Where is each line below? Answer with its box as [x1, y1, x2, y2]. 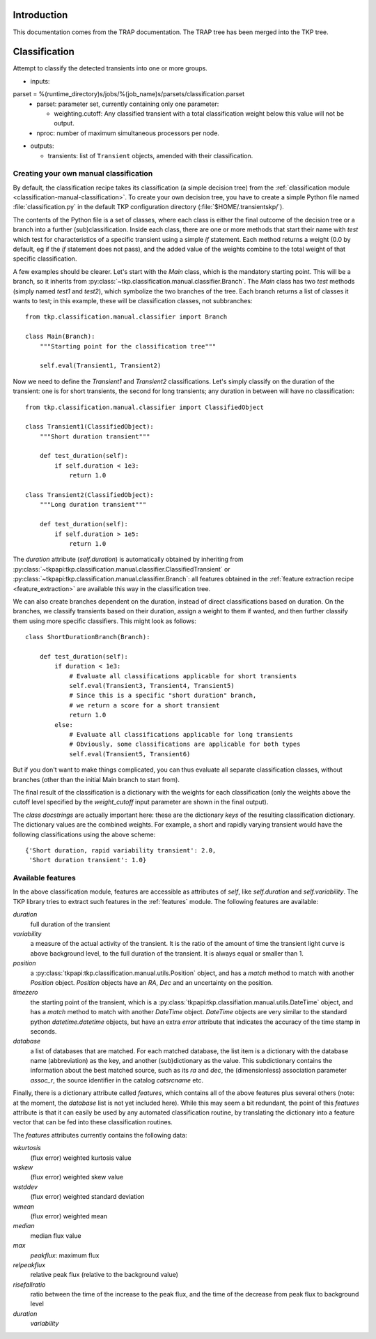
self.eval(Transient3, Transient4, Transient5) [69, 682, 235, 690]
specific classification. [13, 254, 77, 263]
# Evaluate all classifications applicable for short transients [69, 672, 297, 680]
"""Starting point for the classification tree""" [39, 342, 217, 350]
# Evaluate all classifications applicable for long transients [69, 730, 294, 738]
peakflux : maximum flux [30, 1251, 100, 1260]
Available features [13, 873, 76, 883]
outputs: [30, 141, 54, 150]
